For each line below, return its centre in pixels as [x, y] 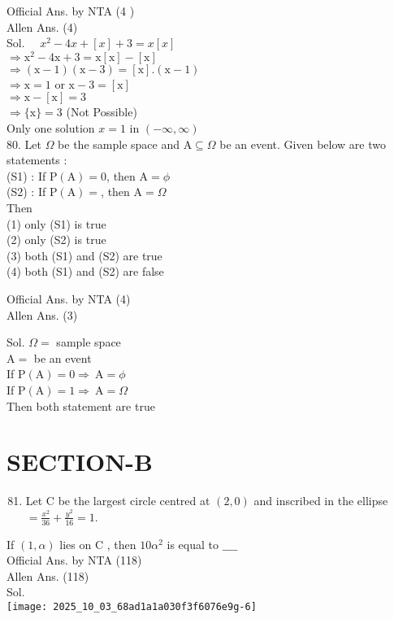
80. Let [24, 144]
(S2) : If [26, 192]
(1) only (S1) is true [56, 223]
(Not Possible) [102, 112]
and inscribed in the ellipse [321, 501]
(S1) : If [26, 175]
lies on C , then [98, 544]
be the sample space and [119, 144]
